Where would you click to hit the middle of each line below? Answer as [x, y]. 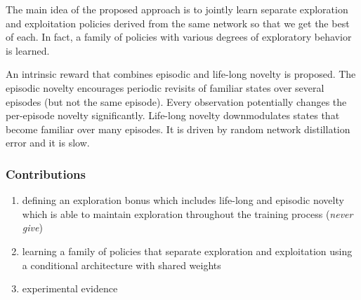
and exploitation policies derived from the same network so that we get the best [178, 23]
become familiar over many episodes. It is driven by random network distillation [178, 129]
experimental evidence [70, 288]
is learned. [28, 50]
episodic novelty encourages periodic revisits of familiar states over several [165, 87]
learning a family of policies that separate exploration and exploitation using [187, 251]
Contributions [46, 173]
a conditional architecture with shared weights [122, 265]
